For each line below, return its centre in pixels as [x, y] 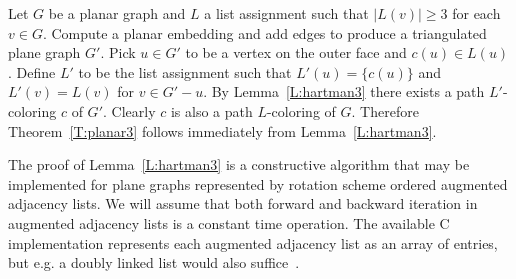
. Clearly [129, 110]
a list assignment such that [286, 13]
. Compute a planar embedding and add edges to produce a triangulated [264, 32]
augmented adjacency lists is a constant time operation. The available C [229, 222]
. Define [32, 71]
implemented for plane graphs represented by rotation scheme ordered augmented [258, 183]
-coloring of [301, 110]
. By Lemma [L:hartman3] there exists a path [344, 91]
